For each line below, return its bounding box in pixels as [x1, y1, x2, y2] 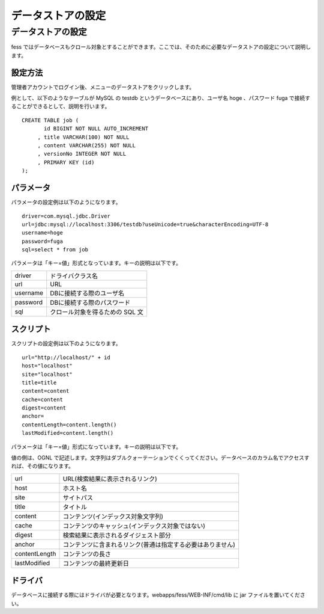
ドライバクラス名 [50, 271, 98, 280]
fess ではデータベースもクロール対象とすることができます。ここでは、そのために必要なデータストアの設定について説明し [11, 43, 311, 51]
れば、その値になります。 [11, 462, 74, 470]
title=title [22, 379, 57, 386]
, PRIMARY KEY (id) [37, 159, 95, 165]
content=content [22, 388, 70, 394]
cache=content [22, 396, 63, 403]
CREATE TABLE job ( [22, 117, 79, 123]
